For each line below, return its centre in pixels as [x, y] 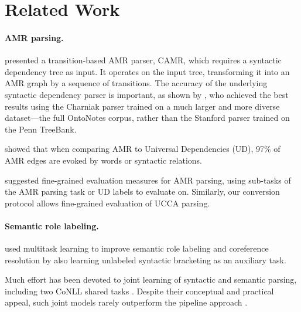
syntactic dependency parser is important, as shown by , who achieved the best [147, 94]
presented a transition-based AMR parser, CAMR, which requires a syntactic [143, 60]
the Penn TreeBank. [41, 129]
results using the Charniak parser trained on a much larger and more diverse [142, 106]
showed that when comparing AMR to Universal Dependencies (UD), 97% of [143, 149]
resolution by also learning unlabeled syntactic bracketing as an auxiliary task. [146, 260]
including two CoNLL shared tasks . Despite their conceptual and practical [139, 291]
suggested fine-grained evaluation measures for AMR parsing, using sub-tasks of [148, 180]
